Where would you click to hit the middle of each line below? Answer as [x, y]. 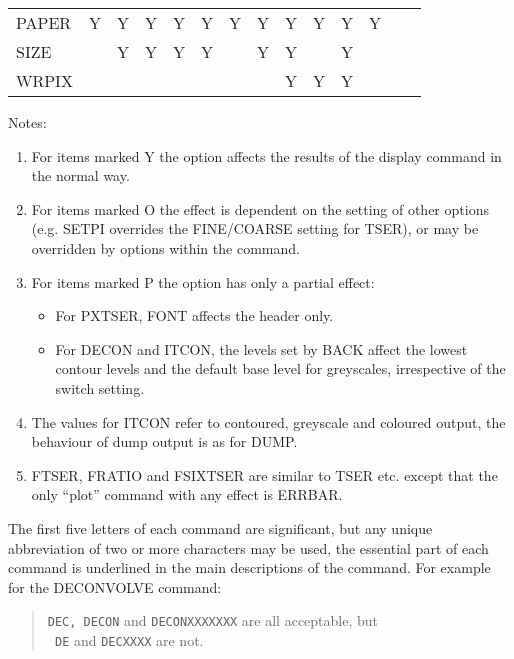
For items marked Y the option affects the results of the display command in [266, 155]
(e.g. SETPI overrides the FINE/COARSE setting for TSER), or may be [255, 228]
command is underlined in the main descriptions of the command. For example [249, 567]
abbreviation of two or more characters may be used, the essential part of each [248, 547]
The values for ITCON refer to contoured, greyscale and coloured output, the [268, 421]
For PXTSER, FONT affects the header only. [194, 315]
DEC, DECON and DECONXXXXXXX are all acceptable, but [213, 620]
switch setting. [100, 387]
